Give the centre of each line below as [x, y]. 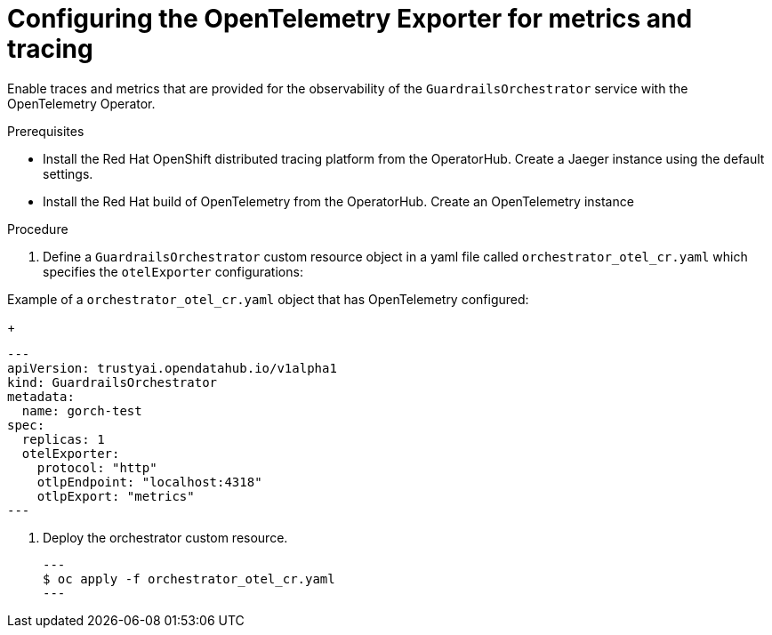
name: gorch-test [82, 410]
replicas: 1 [63, 439]
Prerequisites [46, 131]
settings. [68, 173]
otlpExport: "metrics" [116, 496]
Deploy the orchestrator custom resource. [165, 537]
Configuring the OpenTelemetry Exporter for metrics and [350, 19]
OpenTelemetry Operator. [81, 103]
